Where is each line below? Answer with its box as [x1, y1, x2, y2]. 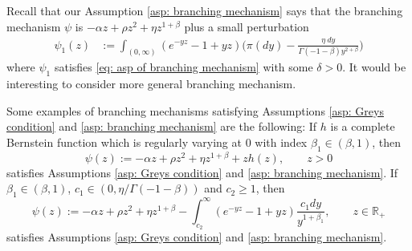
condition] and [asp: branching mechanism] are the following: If [6, 118, 317, 135]
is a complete [330, 118, 395, 135]
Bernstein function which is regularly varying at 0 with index [6, 133, 308, 150]
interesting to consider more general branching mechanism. [6, 75, 296, 92]
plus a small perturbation [184, 18, 309, 34]
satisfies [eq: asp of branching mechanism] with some [54, 59, 313, 75]
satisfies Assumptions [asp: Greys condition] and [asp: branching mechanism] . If [6, 164, 398, 180]
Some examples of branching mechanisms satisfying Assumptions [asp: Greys [6, 102, 384, 119]
